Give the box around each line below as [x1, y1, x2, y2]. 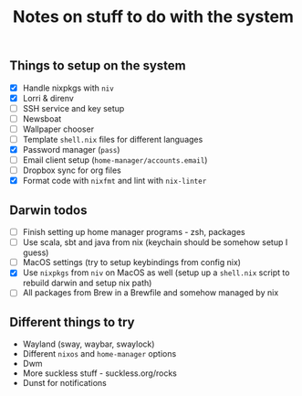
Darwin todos [9, 202, 88, 218]
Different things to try [9, 314, 135, 330]
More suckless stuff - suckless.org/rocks [22, 368, 178, 379]
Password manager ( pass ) [22, 144, 120, 155]
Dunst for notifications [22, 378, 107, 389]
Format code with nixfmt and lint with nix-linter [22, 176, 207, 187]
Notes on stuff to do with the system [12, 6, 295, 27]
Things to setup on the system [9, 58, 186, 74]
